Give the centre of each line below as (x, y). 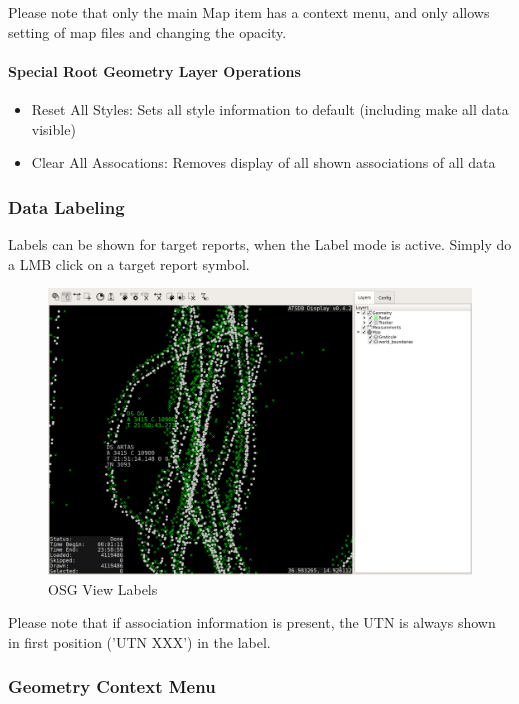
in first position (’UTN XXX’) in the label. (139, 641)
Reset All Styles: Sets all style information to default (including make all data (270, 108)
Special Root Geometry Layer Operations (154, 70)
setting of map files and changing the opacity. (147, 31)
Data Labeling (66, 206)
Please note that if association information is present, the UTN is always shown (252, 622)
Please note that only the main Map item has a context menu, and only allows (249, 12)
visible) (53, 128)
